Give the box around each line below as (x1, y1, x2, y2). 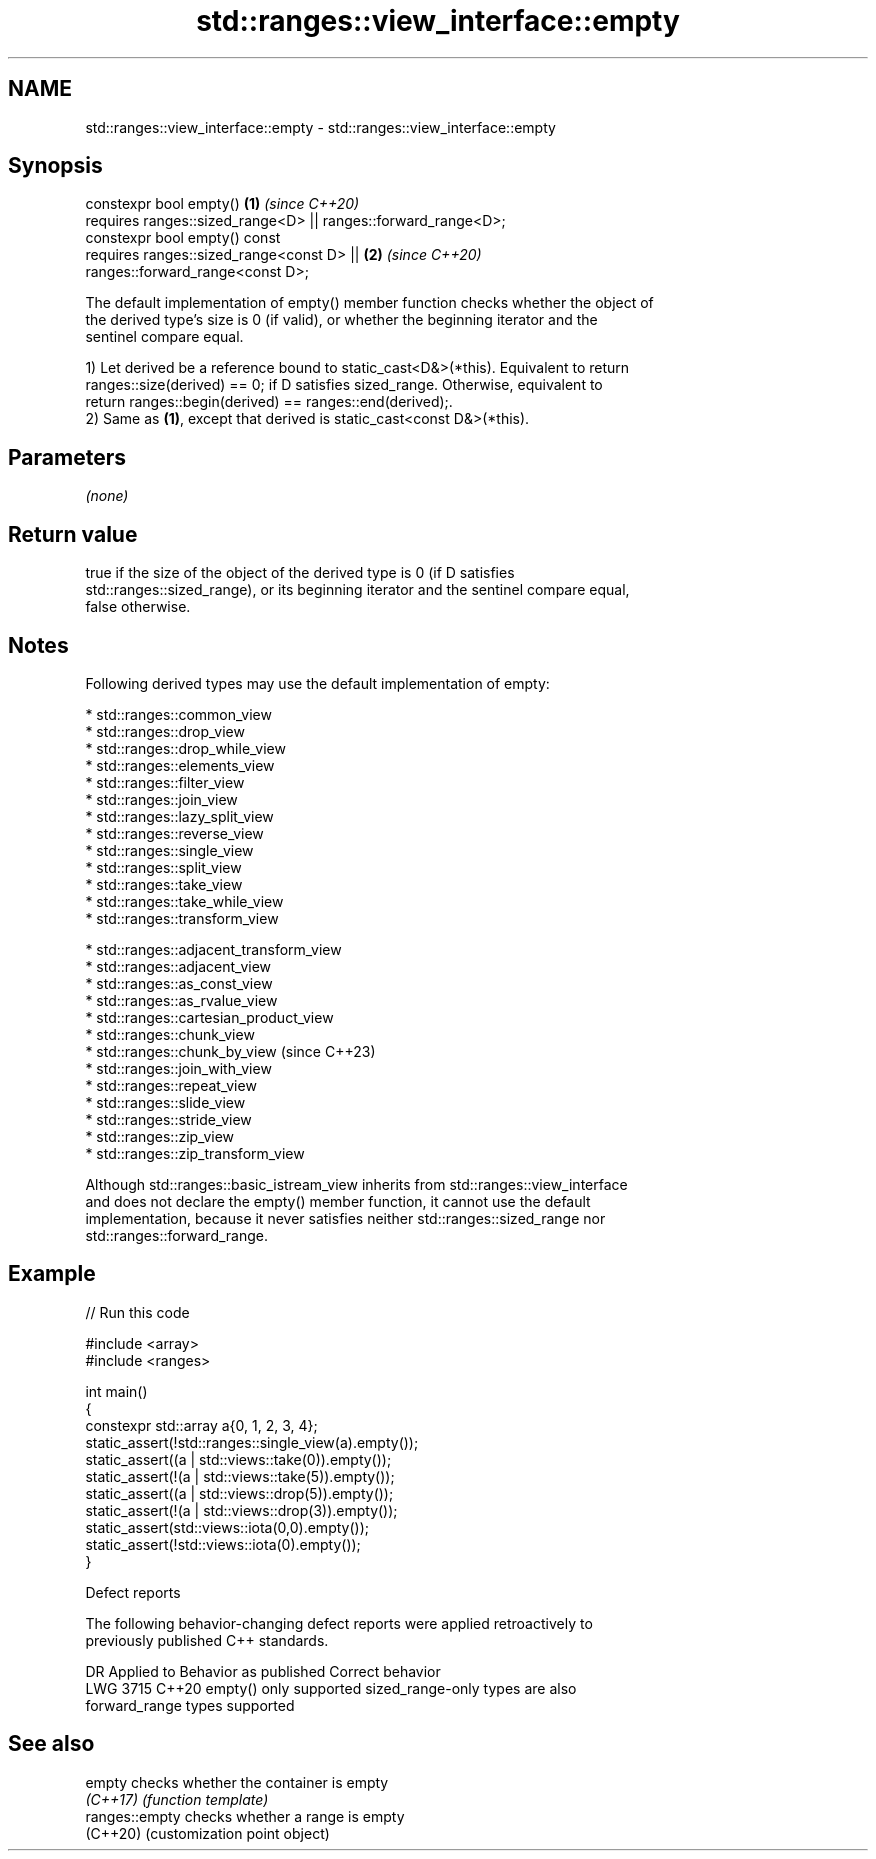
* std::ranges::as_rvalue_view (85, 991, 278, 1009)
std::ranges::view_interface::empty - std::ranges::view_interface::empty (85, 118, 556, 136)
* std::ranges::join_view (85, 790, 238, 808)
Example (8, 1261, 96, 1287)
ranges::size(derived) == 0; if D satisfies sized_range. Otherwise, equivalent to (85, 376, 603, 394)
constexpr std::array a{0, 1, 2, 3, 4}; (85, 1416, 318, 1434)
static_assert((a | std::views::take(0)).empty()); (85, 1450, 392, 1468)
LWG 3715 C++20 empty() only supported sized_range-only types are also (85, 1679, 577, 1697)
